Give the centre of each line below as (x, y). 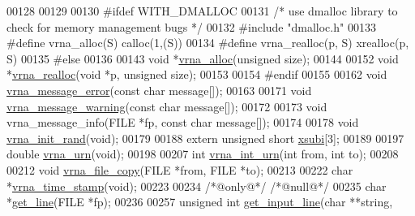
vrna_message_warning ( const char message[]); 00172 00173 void (167, 106)
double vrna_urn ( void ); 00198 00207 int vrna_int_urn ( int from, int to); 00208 (203, 154)
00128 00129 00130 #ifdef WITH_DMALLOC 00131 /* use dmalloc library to (202, 11)
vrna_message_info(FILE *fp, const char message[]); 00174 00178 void (183, 122)
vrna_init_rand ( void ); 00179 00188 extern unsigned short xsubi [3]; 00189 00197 (205, 138)
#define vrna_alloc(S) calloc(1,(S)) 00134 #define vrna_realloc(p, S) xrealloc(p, (208, 43)
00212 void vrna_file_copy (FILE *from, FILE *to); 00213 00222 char (180, 169)
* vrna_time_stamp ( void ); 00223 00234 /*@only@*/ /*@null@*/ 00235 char (197, 186)
